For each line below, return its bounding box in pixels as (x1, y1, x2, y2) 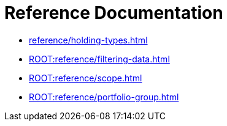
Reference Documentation (4, 2, 223, 23)
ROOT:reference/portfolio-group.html (29, 91, 179, 102)
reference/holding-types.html (29, 34, 148, 45)
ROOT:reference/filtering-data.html (29, 53, 170, 64)
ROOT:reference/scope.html (29, 72, 142, 83)
